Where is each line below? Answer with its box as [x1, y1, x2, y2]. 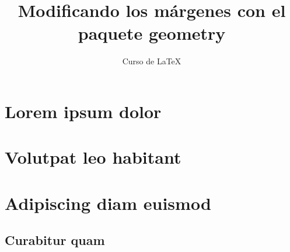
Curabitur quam [5, 231, 105, 249]
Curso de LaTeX [122, 55, 181, 67]
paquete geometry [78, 21, 226, 45]
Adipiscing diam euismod [5, 191, 211, 215]
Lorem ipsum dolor [5, 99, 162, 123]
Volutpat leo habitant [5, 145, 181, 169]
